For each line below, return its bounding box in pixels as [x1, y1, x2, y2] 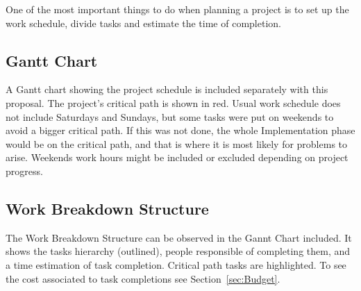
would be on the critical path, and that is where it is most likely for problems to [6, 136, 348, 151]
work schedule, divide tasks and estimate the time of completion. [6, 15, 281, 30]
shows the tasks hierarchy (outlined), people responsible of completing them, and [6, 244, 351, 258]
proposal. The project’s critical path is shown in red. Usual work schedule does [6, 95, 341, 110]
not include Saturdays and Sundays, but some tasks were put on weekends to [6, 109, 334, 124]
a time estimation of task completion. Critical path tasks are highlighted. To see [6, 257, 346, 272]
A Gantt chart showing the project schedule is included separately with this [6, 82, 328, 97]
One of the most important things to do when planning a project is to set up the [6, 2, 349, 16]
